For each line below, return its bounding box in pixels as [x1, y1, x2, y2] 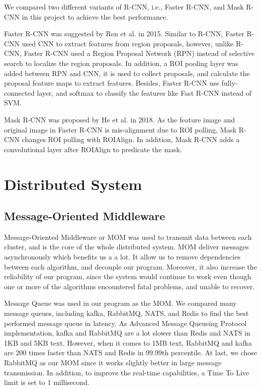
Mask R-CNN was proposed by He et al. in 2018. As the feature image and [4, 114, 235, 124]
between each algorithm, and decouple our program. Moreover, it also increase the [4, 261, 257, 272]
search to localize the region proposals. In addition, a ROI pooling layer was [4, 57, 238, 68]
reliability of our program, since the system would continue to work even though [4, 271, 251, 282]
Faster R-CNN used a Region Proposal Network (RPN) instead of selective [24, 48, 255, 58]
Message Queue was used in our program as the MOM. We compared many [4, 298, 237, 308]
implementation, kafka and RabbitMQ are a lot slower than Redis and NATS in [4, 328, 250, 338]
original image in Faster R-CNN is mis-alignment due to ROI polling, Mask [4, 124, 237, 135]
